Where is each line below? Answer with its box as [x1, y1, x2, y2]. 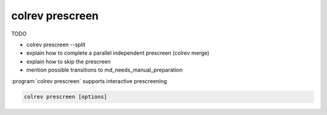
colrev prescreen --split [26, 41, 86, 48]
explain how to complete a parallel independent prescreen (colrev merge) [26, 49, 210, 57]
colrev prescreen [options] [24, 93, 107, 101]
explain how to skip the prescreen [26, 58, 111, 65]
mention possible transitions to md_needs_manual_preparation [26, 66, 183, 73]
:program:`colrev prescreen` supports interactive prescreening [11, 77, 167, 84]
